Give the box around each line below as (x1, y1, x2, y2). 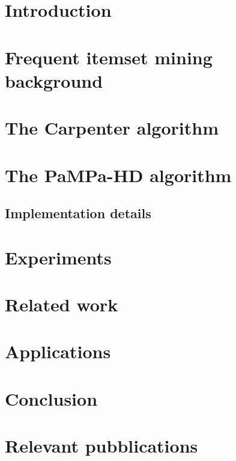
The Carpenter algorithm (5, 115, 219, 140)
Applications (5, 339, 111, 364)
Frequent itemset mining (5, 44, 213, 69)
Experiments (5, 245, 112, 269)
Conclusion (5, 386, 98, 411)
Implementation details (5, 204, 151, 222)
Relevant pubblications (5, 433, 198, 458)
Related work (5, 292, 118, 317)
